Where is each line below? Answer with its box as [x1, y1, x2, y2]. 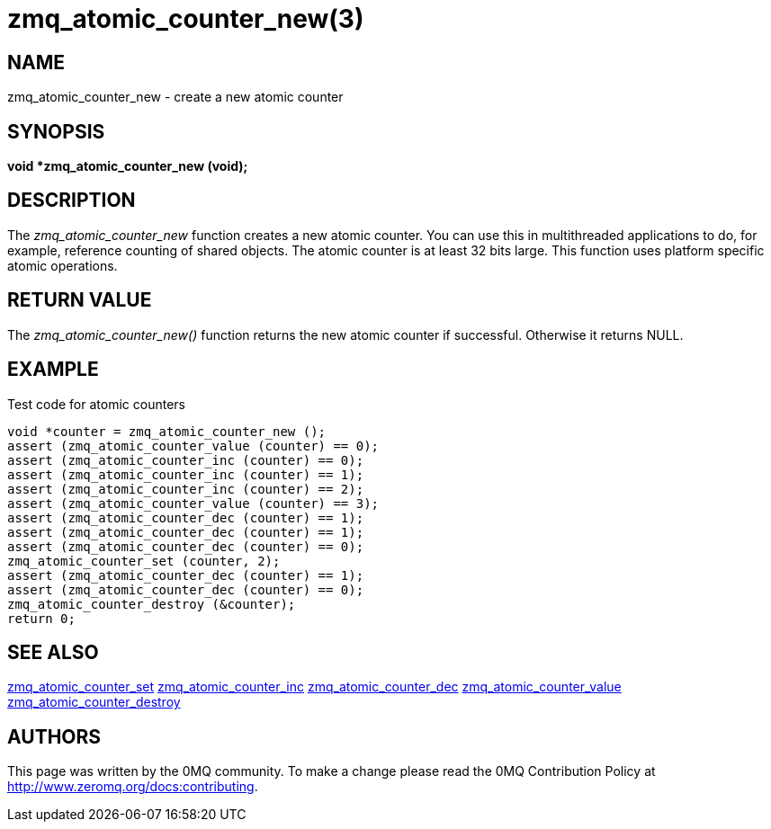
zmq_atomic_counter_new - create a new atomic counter [7, 89, 344, 105]
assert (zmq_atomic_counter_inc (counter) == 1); [7, 467, 364, 482]
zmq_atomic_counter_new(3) [7, 4, 364, 34]
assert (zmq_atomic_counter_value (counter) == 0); [7, 438, 380, 453]
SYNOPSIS [7, 120, 105, 143]
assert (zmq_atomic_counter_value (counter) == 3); [7, 495, 380, 511]
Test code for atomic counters [7, 396, 185, 412]
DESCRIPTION [7, 189, 136, 212]
